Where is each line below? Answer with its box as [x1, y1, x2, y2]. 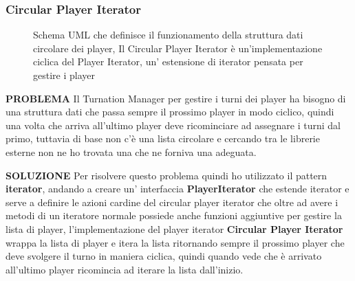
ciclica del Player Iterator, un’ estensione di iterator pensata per [33, 54, 303, 69]
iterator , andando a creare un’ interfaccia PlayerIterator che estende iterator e [6, 181, 349, 196]
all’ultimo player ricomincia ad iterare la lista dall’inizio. [6, 262, 244, 276]
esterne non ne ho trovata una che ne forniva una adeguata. [6, 144, 257, 159]
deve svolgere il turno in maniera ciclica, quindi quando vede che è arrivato [6, 249, 322, 263]
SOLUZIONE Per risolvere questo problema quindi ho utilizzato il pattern [6, 168, 327, 182]
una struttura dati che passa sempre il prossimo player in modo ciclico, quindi [6, 104, 334, 119]
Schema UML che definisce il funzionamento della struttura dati [33, 27, 303, 42]
